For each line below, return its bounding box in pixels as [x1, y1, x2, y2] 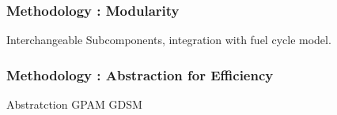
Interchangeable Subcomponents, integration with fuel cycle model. [6, 32, 331, 48]
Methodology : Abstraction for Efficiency [6, 65, 274, 84]
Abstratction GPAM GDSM [6, 96, 142, 113]
